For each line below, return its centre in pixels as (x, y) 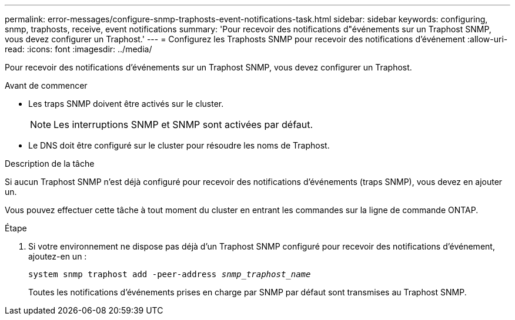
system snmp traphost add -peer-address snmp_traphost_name (170, 274)
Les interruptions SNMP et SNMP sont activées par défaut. (183, 124)
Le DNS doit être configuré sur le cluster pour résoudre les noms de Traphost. (179, 145)
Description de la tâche (50, 164)
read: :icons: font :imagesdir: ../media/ (78, 49)
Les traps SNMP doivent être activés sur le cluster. (126, 104)
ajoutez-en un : (58, 256)
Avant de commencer (46, 85)
